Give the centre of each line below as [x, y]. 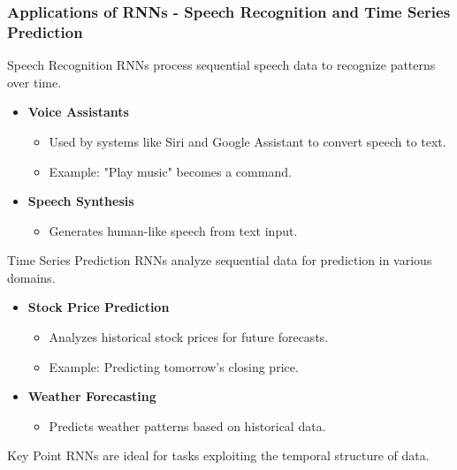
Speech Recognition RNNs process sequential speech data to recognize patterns [221, 65]
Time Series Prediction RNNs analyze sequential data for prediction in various [220, 260]
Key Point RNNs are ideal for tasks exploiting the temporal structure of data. [218, 455]
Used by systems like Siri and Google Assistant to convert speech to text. [248, 141]
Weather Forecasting [92, 396]
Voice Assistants [78, 112]
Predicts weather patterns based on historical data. [187, 425]
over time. [34, 82]
